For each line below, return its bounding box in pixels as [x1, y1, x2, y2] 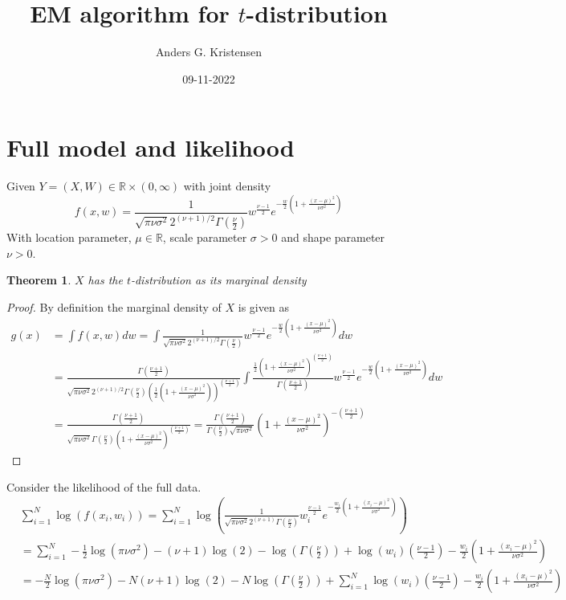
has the [88, 271, 123, 288]
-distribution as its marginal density [130, 271, 307, 288]
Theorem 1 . [6, 271, 71, 288]
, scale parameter [162, 229, 247, 246]
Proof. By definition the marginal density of [6, 299, 222, 316]
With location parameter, [6, 229, 132, 246]
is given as [238, 299, 289, 316]
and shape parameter [281, 229, 385, 246]
